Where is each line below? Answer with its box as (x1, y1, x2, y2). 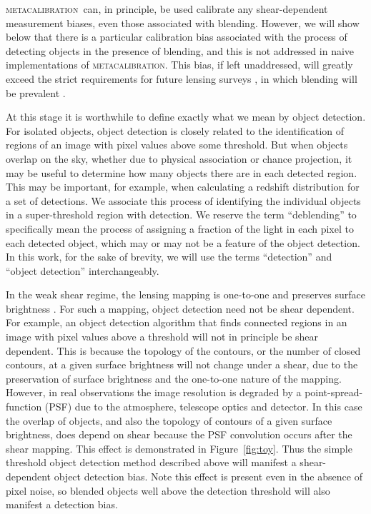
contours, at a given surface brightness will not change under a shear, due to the (6, 357, 358, 372)
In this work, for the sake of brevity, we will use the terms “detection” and (6, 249, 332, 264)
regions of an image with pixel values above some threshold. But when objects (6, 137, 348, 152)
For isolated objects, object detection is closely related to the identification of (6, 123, 345, 138)
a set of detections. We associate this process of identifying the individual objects (6, 193, 361, 208)
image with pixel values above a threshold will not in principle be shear (6, 329, 319, 344)
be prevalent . (6, 85, 66, 100)
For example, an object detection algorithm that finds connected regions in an (6, 315, 347, 330)
